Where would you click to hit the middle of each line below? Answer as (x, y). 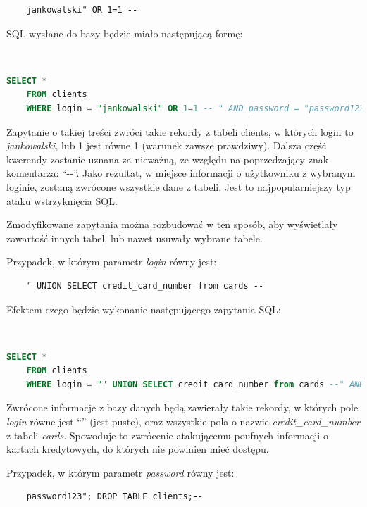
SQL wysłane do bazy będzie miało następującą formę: (125, 33)
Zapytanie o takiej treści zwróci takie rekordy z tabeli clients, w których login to (180, 131)
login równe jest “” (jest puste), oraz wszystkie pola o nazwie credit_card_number (183, 421)
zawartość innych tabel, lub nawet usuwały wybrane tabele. (135, 238)
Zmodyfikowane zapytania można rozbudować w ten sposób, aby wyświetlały (172, 224)
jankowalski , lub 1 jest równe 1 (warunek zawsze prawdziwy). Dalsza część (167, 145)
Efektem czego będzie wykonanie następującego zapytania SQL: (144, 309)
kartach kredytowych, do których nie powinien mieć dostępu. (138, 449)
